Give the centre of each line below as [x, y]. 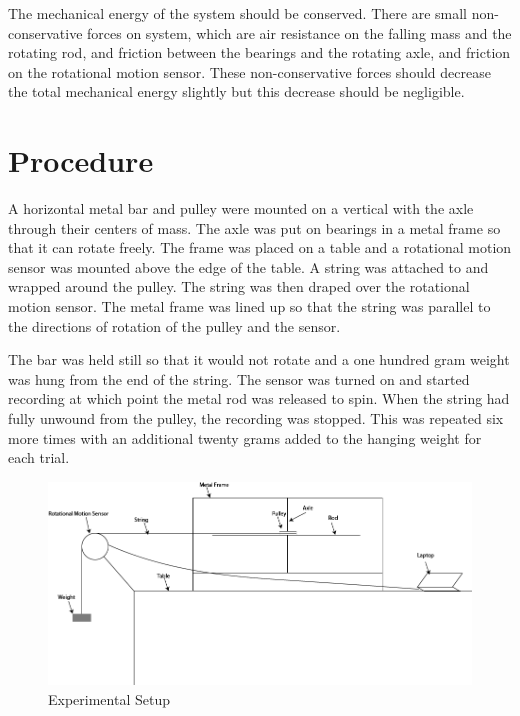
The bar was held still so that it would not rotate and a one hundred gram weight [259, 359]
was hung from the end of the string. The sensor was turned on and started [239, 378]
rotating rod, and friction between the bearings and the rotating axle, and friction [259, 52]
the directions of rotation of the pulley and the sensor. [174, 325]
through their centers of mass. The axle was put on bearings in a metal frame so [254, 227]
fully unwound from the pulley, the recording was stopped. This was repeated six [256, 418]
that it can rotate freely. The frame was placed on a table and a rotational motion [260, 247]
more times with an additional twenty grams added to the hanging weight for [245, 437]
